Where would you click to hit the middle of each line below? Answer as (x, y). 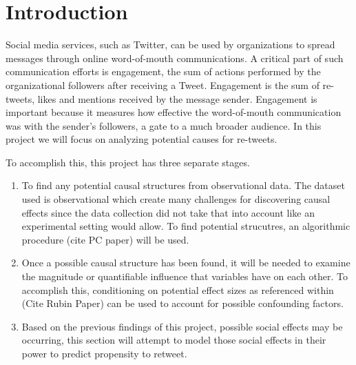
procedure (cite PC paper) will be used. (105, 239)
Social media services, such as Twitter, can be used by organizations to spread (170, 45)
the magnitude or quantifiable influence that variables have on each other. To (185, 276)
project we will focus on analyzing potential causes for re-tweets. (142, 139)
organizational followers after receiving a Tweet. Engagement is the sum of (163, 85)
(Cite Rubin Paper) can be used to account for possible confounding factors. (182, 303)
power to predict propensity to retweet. (104, 353)
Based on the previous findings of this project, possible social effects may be (182, 326)
